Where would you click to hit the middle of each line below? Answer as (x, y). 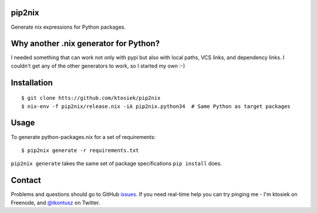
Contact (26, 180)
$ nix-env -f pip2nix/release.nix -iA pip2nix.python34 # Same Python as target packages (156, 106)
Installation (32, 82)
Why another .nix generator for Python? (85, 44)
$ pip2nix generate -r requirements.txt (80, 150)
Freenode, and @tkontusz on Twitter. (55, 202)
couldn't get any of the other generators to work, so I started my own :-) (98, 66)
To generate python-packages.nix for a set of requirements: (83, 137)
